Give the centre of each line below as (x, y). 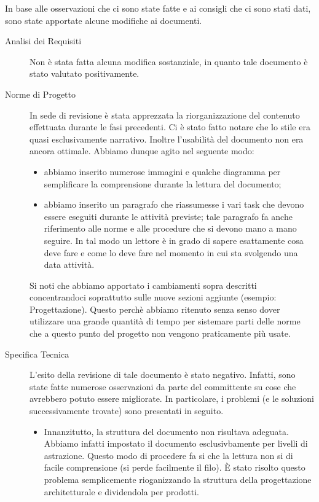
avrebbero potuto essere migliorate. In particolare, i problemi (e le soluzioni (172, 398)
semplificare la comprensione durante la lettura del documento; (163, 183)
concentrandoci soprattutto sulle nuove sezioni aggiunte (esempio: (153, 297)
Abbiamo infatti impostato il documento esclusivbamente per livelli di (176, 443)
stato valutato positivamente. (85, 73)
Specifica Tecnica (37, 354)
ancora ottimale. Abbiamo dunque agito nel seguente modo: (142, 151)
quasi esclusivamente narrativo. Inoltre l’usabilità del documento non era (167, 139)
